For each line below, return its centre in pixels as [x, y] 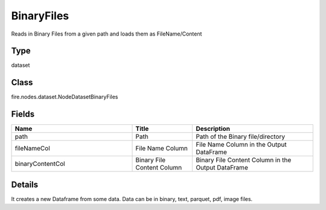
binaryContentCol [40, 164]
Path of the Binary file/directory [241, 137]
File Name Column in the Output [241, 145]
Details [25, 184]
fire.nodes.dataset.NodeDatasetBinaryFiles [65, 97]
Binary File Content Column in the [244, 160]
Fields [23, 114]
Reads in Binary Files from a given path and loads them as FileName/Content [107, 34]
